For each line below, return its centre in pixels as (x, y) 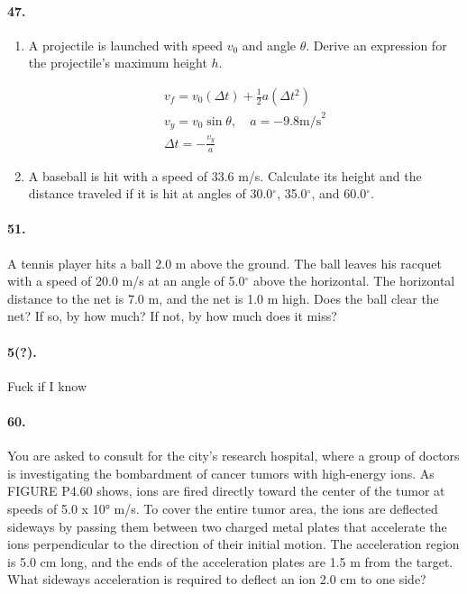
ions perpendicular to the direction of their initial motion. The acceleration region (233, 544)
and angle (269, 45)
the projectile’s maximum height (118, 63)
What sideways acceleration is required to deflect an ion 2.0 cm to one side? (217, 579)
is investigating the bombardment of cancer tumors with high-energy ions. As (221, 473)
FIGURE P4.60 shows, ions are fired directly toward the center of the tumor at (226, 491)
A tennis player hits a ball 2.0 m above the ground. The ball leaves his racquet (224, 263)
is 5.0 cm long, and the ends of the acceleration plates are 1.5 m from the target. (230, 561)
